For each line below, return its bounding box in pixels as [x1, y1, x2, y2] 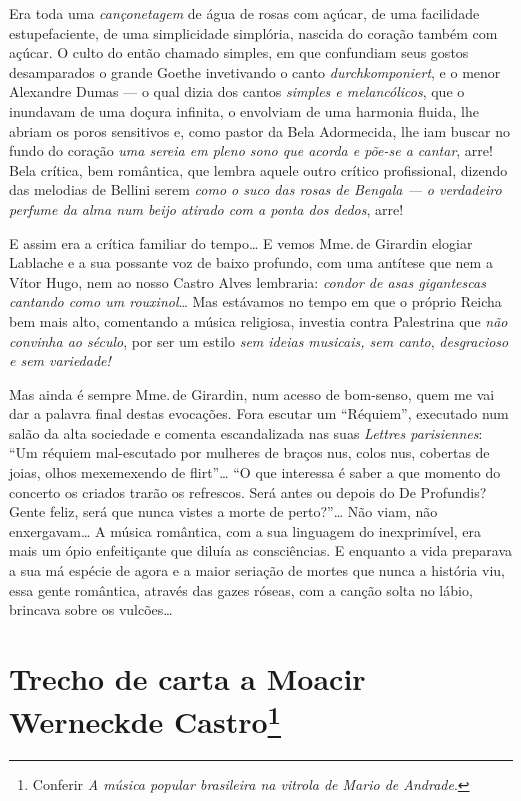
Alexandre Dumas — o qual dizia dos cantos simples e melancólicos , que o [9, 81, 465, 102]
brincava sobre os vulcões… [9, 599, 173, 620]
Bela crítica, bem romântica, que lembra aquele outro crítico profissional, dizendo [9, 159, 508, 180]
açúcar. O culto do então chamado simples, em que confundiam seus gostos [9, 42, 469, 63]
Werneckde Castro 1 [9, 697, 282, 742]
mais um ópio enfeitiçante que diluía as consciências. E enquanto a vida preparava [9, 540, 513, 561]
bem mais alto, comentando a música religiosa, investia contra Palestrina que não [9, 310, 508, 331]
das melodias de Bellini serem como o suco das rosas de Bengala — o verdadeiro [9, 179, 502, 200]
